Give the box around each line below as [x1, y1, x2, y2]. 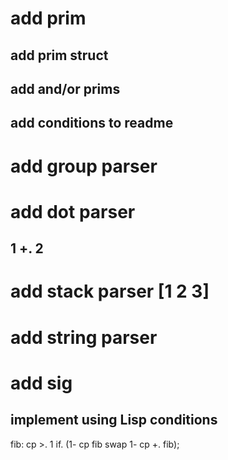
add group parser [10, 155, 158, 177]
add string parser [10, 326, 158, 349]
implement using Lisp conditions [10, 412, 218, 429]
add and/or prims [10, 80, 121, 97]
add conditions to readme [10, 115, 174, 132]
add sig [10, 372, 73, 394]
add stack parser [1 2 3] [10, 280, 210, 303]
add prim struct [10, 47, 109, 64]
